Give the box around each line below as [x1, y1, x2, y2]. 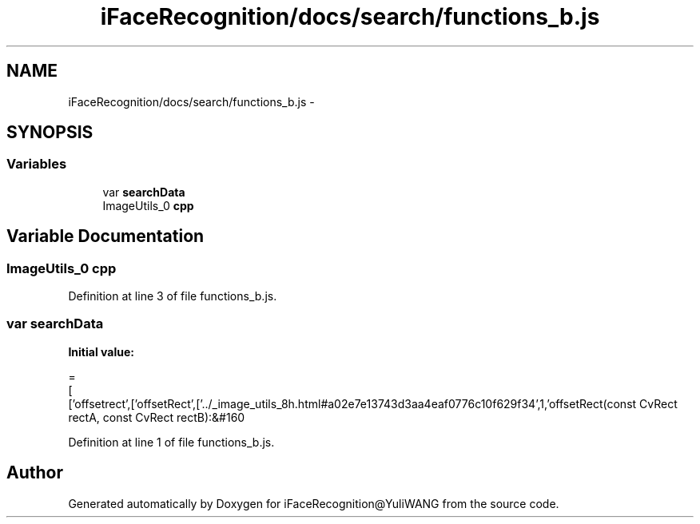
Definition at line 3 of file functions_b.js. [68, 289, 277, 304]
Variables [6, 156, 67, 173]
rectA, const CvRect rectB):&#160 [68, 410, 245, 424]
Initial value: [68, 344, 134, 359]
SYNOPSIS [6, 122, 93, 143]
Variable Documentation [6, 226, 205, 247]
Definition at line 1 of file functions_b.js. [68, 435, 275, 449]
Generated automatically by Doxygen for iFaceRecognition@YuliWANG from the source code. [68, 496, 559, 510]
